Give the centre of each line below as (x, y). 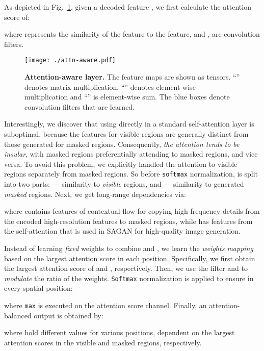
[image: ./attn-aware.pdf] (70, 60)
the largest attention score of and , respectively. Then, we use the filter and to (126, 268)
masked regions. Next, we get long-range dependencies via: (95, 194)
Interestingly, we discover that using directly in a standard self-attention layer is (129, 124)
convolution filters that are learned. (80, 106)
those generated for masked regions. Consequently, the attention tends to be (122, 144)
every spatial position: (38, 288)
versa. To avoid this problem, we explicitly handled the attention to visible (121, 164)
